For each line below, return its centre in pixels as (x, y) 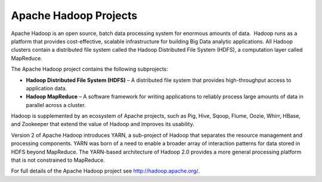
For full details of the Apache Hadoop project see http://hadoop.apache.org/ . (105, 171)
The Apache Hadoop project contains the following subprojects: (89, 69)
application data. (47, 88)
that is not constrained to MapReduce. (58, 160)
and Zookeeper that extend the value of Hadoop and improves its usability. (103, 124)
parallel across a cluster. (56, 105)
